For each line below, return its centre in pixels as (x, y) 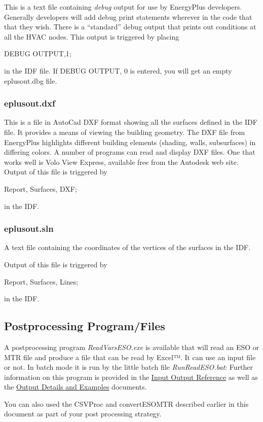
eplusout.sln (29, 228)
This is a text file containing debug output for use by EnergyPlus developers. (123, 7)
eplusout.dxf (30, 103)
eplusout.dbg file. (31, 80)
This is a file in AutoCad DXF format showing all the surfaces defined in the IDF (131, 122)
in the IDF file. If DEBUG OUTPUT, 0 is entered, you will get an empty (118, 70)
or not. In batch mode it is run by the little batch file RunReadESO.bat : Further (128, 367)
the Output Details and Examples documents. (76, 387)
